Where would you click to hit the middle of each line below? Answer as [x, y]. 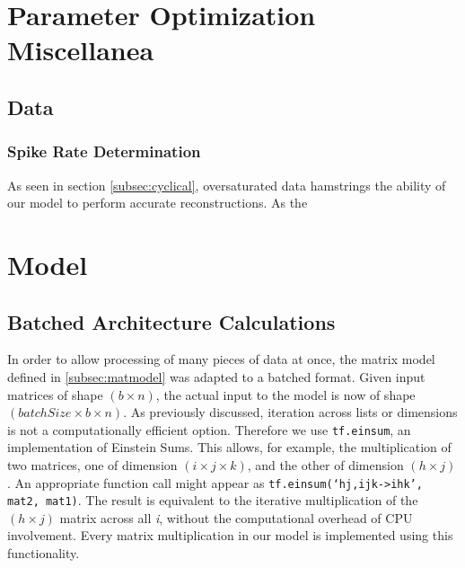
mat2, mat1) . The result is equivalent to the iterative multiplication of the [213, 500]
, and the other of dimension [325, 464]
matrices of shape [55, 394]
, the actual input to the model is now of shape [285, 394]
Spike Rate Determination [104, 151]
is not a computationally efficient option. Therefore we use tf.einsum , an [209, 429]
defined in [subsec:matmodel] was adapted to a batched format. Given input [216, 376]
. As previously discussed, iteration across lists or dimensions [290, 412]
